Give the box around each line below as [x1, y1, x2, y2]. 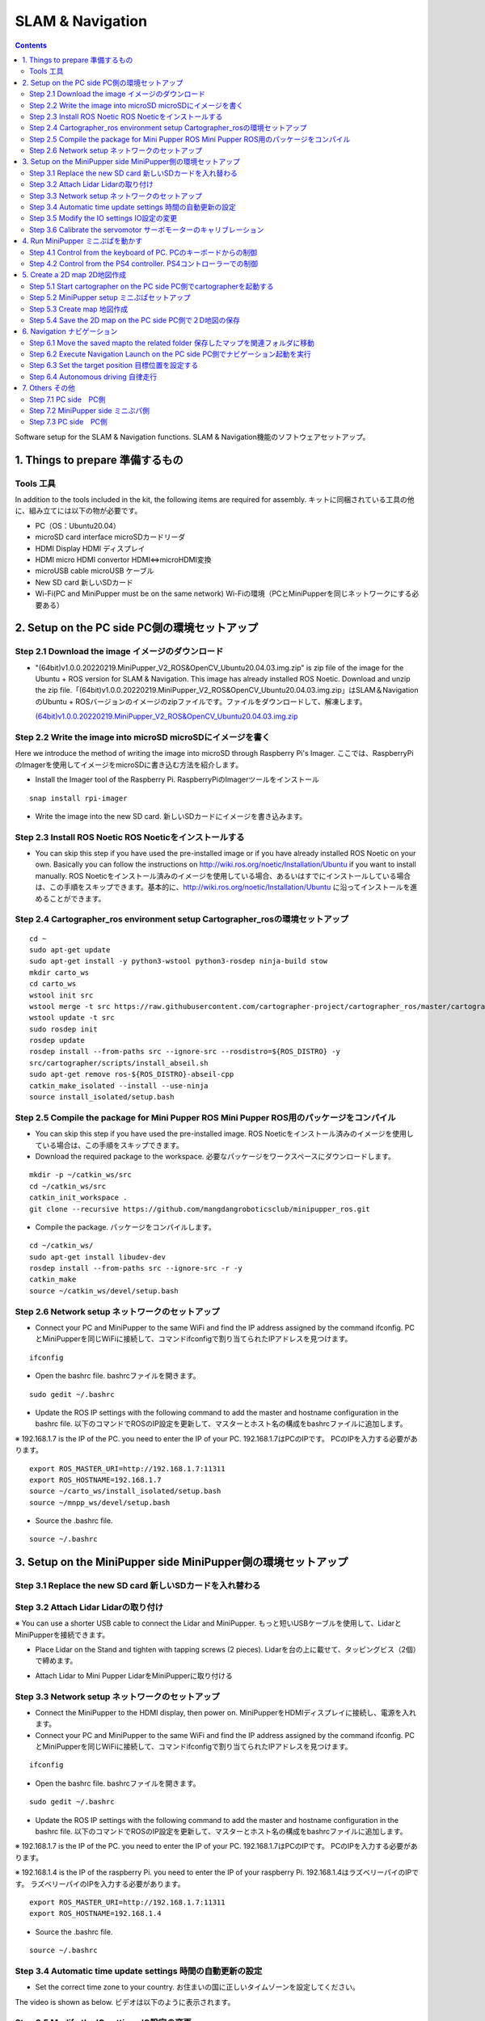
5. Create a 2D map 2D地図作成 [22, 270, 127, 280]
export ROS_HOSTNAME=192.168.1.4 [29, 1909, 162, 1918]
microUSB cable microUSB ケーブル [35, 566, 154, 576]
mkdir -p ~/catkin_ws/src [29, 1171, 133, 1179]
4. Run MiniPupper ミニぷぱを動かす [22, 236, 143, 246]
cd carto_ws [29, 979, 77, 989]
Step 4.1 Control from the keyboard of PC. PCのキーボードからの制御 [29, 247, 258, 257]
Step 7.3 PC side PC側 [29, 417, 108, 427]
